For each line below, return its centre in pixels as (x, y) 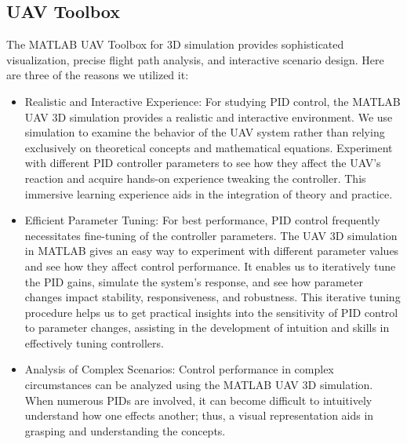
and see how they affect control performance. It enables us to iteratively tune (210, 266)
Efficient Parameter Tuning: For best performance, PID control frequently (202, 220)
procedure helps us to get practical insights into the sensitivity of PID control (211, 312)
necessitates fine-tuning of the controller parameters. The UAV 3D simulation (211, 235)
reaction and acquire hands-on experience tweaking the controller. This (195, 178)
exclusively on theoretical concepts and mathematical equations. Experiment (209, 147)
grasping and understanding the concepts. (125, 430)
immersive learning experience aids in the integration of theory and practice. (209, 193)
